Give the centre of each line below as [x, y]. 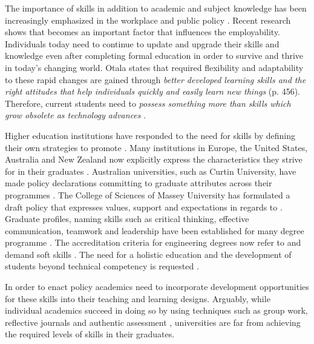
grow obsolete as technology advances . [76, 115]
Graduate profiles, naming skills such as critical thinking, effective [127, 219]
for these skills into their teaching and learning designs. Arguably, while [138, 298]
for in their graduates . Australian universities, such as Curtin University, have [151, 171]
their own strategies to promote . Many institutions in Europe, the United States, [156, 147]
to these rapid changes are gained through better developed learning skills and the [155, 79]
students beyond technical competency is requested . [102, 266]
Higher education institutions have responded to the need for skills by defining [150, 135]
